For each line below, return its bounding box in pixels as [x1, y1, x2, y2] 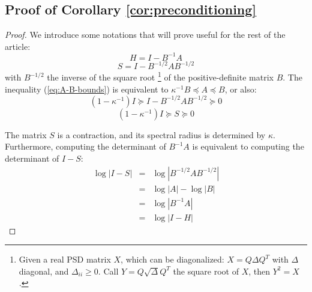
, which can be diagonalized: [121, 253, 224, 266]
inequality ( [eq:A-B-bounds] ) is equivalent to [5, 82, 169, 95]
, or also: [224, 82, 257, 95]
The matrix [5, 128, 47, 141]
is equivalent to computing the [192, 140, 304, 153]
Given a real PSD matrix [19, 253, 111, 266]
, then [248, 264, 271, 277]
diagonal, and [19, 264, 69, 277]
